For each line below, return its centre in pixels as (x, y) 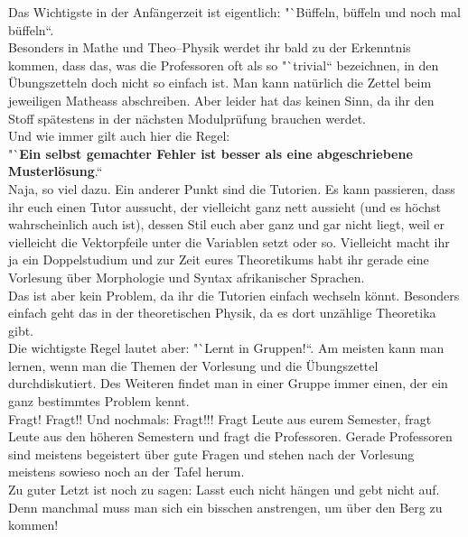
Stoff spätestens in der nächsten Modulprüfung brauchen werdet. (187, 118)
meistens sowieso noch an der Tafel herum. (126, 472)
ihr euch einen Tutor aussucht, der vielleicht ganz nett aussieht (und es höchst (225, 206)
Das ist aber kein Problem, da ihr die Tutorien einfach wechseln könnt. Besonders (234, 295)
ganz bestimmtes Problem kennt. (99, 401)
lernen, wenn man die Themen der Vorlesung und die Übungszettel (193, 365)
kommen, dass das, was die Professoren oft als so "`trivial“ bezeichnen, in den (224, 65)
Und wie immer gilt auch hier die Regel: (119, 136)
